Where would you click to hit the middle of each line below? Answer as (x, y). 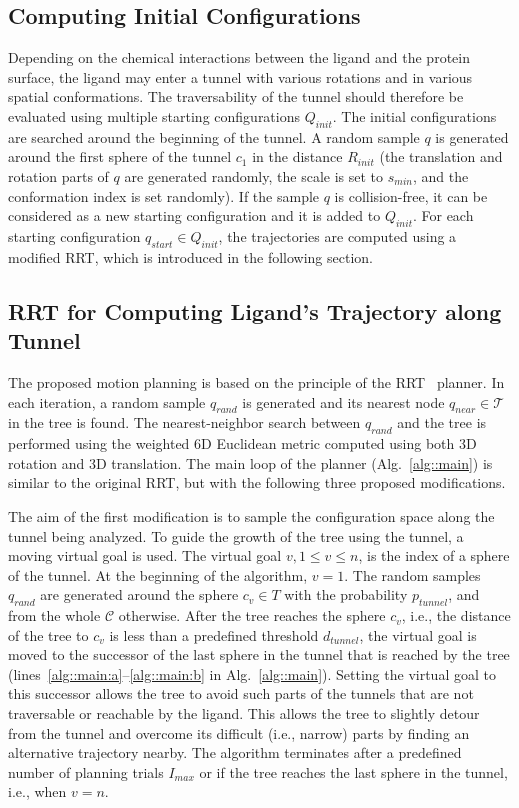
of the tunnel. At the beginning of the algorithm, (158, 574)
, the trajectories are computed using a (337, 235)
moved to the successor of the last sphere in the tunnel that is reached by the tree (259, 654)
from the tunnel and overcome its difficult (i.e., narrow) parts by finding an (239, 732)
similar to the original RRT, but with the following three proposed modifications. (257, 482)
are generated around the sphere (139, 594)
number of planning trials (86, 771)
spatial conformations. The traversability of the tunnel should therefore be (236, 96)
